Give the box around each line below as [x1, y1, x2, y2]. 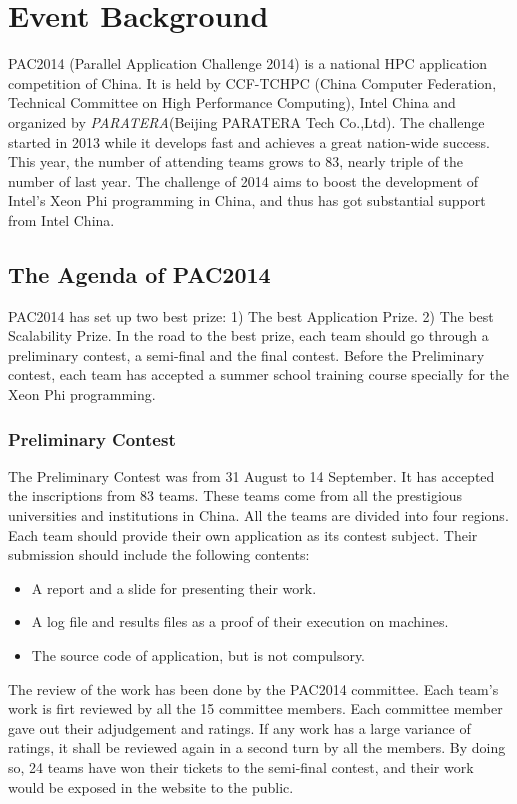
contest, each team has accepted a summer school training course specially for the [8, 364, 510, 385]
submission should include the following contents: [8, 544, 310, 565]
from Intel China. [8, 209, 115, 230]
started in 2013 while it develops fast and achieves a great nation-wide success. [8, 131, 491, 152]
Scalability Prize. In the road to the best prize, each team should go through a [8, 325, 489, 346]
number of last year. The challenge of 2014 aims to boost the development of [8, 170, 479, 191]
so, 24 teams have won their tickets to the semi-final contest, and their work [8, 756, 474, 777]
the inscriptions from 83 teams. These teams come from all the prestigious [8, 485, 463, 506]
